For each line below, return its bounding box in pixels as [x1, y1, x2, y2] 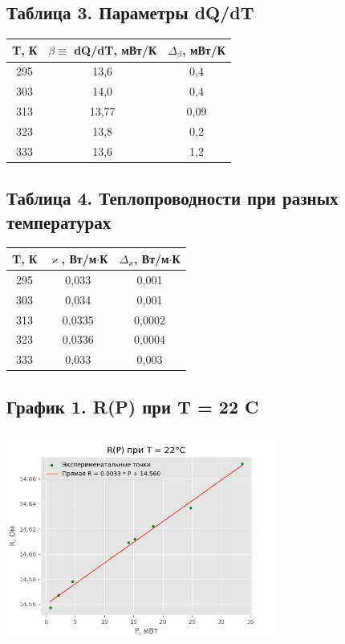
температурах [6, 209, 112, 234]
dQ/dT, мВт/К [74, 42, 157, 59]
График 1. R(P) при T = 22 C [6, 393, 259, 418]
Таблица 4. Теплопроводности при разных [6, 185, 339, 210]
